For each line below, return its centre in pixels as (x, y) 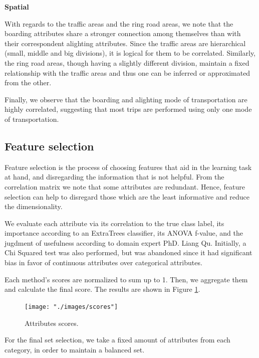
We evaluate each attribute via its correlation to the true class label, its (114, 223)
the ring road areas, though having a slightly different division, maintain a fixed (127, 62)
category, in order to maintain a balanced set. (75, 349)
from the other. (28, 82)
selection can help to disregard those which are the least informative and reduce (127, 196)
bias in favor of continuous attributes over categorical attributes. (103, 262)
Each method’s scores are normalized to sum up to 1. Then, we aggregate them (126, 279)
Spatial (17, 7)
